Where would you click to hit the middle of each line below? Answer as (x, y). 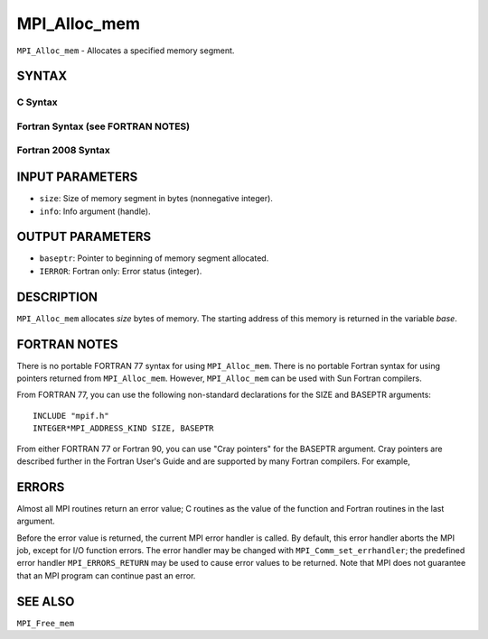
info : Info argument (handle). (95, 211)
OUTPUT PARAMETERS (84, 237)
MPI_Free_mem (46, 623)
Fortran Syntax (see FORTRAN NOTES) (103, 126)
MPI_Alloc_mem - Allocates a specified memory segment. (126, 51)
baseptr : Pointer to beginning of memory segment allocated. (154, 258)
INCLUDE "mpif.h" (71, 416)
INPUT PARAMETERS (77, 177)
